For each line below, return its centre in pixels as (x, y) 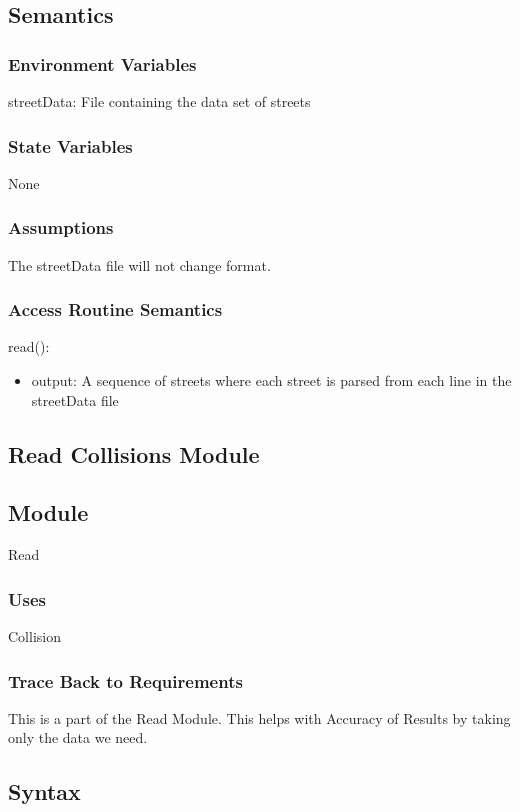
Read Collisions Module (134, 453)
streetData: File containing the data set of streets (159, 101)
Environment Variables (102, 63)
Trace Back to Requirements (125, 680)
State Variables (70, 145)
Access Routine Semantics (115, 309)
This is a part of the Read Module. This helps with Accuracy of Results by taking (259, 717)
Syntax (44, 791)
